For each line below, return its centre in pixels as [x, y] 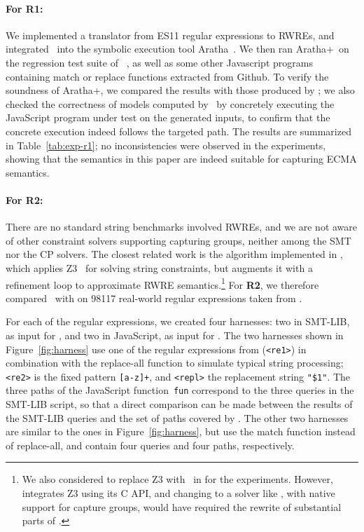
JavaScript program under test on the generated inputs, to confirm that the [168, 117]
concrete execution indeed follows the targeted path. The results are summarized [178, 131]
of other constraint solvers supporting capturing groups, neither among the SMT [178, 240]
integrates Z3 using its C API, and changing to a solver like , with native [178, 493]
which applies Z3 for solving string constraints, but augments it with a [159, 267]
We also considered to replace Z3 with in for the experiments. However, [177, 479]
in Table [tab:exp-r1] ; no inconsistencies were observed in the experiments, [166, 145]
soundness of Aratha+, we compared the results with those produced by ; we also [180, 90]
